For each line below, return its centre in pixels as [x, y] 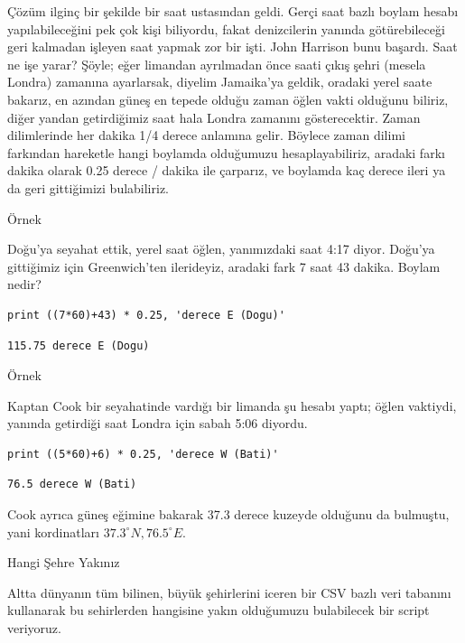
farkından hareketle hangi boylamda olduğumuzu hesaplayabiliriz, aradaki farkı [226, 152]
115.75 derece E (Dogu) [79, 345]
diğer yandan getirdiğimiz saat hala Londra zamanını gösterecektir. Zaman [214, 117]
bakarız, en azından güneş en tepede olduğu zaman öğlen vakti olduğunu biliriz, [228, 99]
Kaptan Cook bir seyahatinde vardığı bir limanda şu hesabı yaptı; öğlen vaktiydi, [232, 405]
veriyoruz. [34, 628]
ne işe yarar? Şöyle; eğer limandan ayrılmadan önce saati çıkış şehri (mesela [217, 64]
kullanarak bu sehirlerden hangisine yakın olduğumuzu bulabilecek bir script [219, 610]
